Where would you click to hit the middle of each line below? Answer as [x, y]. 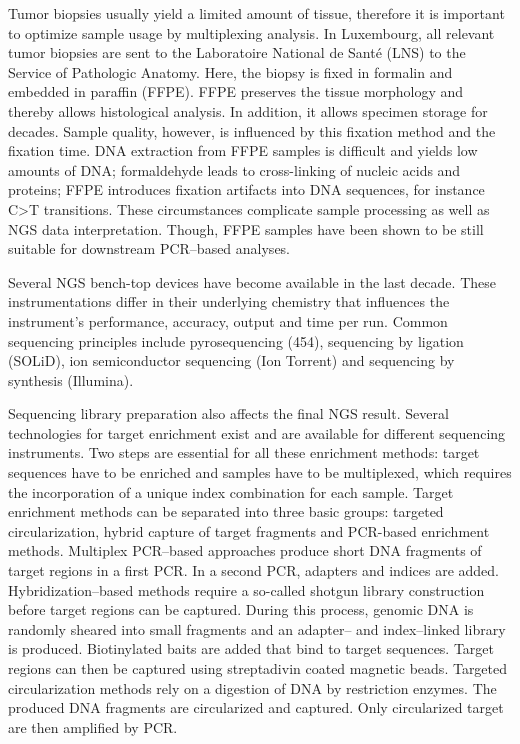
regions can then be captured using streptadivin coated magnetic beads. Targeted [258, 668]
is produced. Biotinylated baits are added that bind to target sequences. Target [251, 648]
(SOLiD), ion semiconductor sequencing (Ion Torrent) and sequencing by [231, 360]
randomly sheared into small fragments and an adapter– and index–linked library [257, 628]
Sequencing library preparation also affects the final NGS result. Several [228, 413]
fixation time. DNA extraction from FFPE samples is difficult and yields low [243, 150]
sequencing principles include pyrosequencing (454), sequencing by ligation [236, 340]
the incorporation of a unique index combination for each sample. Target [231, 491]
